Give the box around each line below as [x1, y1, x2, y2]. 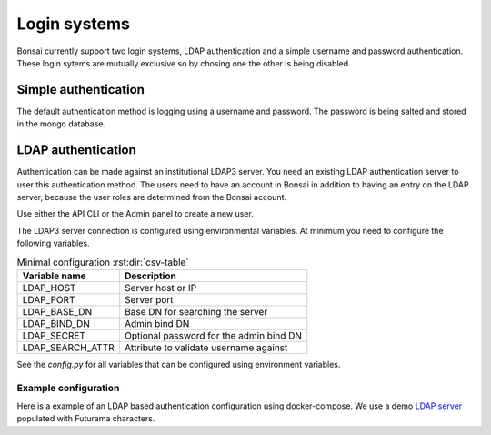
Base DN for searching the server [124, 305, 268, 318]
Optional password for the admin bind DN [124, 329, 303, 341]
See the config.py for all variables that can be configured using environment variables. [16, 359, 341, 369]
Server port [124, 293, 174, 306]
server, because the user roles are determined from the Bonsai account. [16, 191, 286, 202]
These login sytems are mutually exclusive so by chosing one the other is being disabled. [16, 57, 351, 68]
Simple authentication [16, 82, 145, 97]
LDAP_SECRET [22, 329, 86, 341]
